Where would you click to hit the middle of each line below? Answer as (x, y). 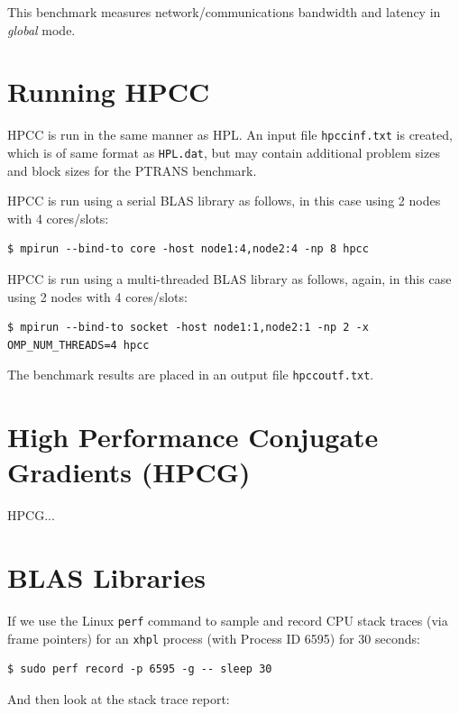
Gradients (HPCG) (129, 472)
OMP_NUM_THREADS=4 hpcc (78, 345)
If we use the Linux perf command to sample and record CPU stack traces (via (228, 621)
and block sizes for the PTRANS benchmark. (132, 170)
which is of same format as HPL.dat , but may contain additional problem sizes (224, 152)
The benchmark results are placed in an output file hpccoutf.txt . (191, 375)
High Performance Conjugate (193, 437)
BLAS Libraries (107, 577)
